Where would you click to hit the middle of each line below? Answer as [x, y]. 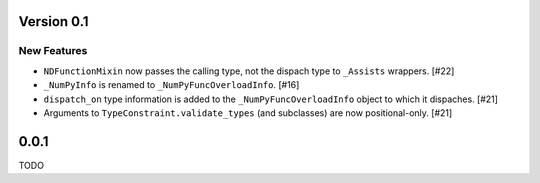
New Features [53, 51]
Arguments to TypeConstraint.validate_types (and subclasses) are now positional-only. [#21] [248, 112]
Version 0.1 [53, 21]
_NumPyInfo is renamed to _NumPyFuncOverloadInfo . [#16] [171, 85]
